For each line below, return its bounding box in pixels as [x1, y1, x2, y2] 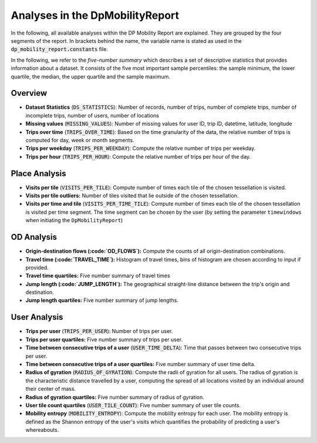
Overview [11, 88, 48, 98]
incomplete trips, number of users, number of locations [25, 112, 160, 119]
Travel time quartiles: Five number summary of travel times [25, 272, 170, 279]
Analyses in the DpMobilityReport [11, 9, 179, 22]
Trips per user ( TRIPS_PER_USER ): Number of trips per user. [25, 328, 173, 335]
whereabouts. [25, 427, 59, 434]
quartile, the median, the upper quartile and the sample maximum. [11, 73, 170, 80]
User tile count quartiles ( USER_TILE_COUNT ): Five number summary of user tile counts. [25, 401, 241, 408]
